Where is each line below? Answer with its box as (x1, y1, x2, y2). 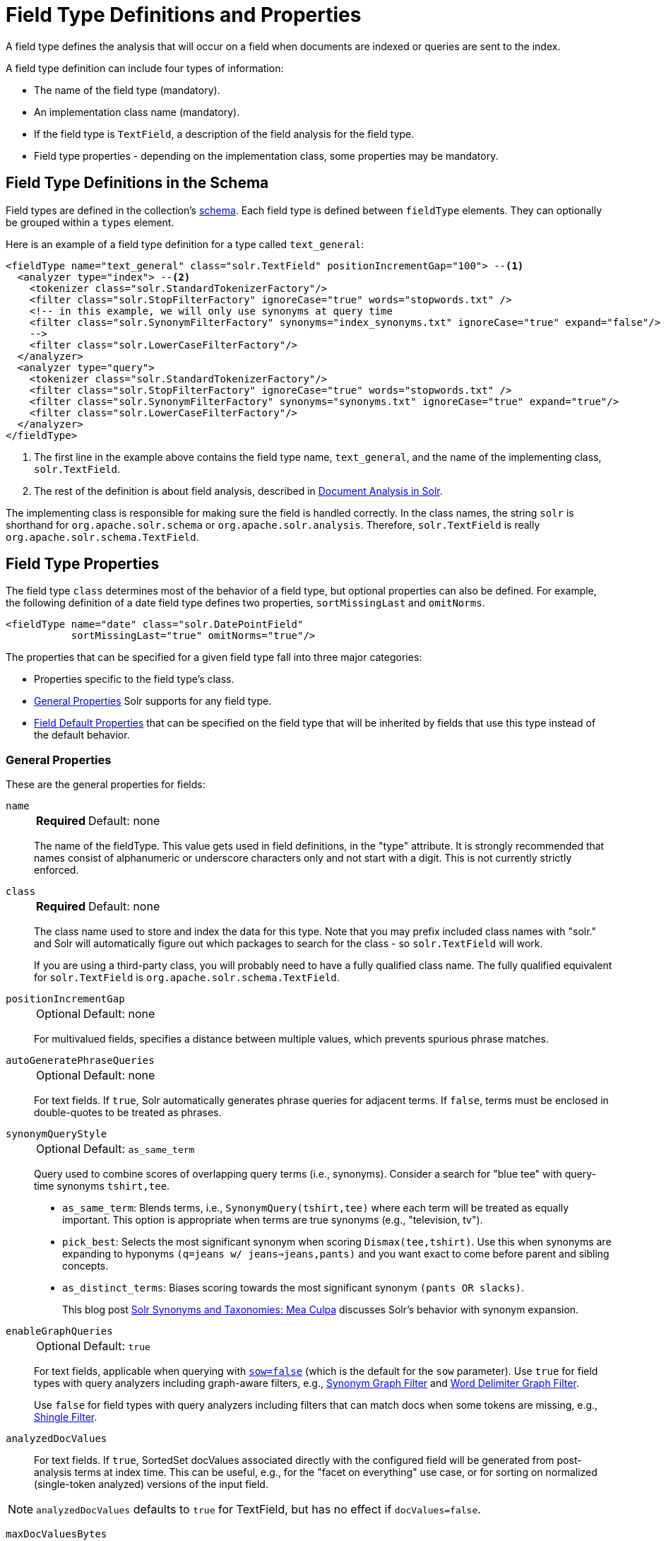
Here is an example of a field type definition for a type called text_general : (6, 238, 364, 250)
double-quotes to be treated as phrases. (34, 1106, 222, 1119)
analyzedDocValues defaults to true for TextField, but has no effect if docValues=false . (36, 1502, 481, 1517)
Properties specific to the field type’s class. (34, 673, 234, 686)
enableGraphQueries (6, 1325, 113, 1337)
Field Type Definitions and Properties (6, 3, 362, 27)
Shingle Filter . (34, 1411, 97, 1424)
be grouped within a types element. (6, 216, 174, 228)
